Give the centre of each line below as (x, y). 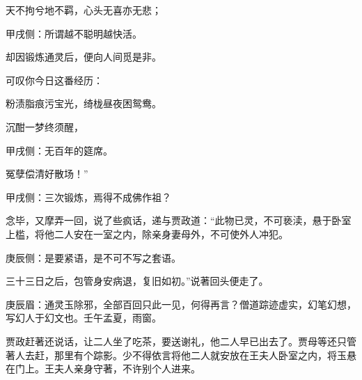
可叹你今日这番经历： (54, 80)
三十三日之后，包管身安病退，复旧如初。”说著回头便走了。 (137, 281)
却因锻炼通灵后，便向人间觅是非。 (84, 57)
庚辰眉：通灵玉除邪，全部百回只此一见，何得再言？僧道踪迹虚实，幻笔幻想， (181, 304)
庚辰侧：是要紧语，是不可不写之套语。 (93, 257)
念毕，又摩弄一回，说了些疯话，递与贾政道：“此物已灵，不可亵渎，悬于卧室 (179, 220)
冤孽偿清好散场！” (47, 174)
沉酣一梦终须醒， (45, 126)
